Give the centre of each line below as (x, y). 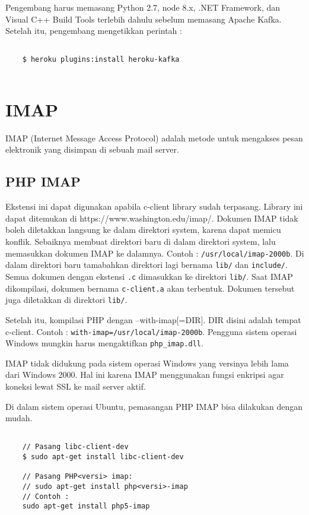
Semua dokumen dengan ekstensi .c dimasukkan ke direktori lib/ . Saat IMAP (149, 276)
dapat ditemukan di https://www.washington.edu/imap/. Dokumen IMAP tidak (152, 218)
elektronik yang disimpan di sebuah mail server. (92, 149)
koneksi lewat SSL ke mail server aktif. (76, 386)
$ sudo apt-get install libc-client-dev (103, 457)
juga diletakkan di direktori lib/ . (66, 300)
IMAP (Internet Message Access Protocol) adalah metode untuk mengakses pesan (154, 138)
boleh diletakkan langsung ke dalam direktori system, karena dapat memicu (143, 230)
